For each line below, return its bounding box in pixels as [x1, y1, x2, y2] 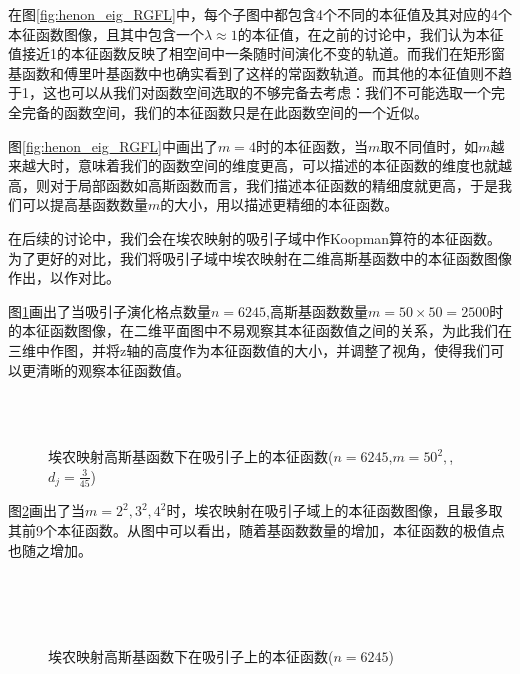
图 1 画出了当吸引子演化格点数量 [8, 300, 211, 321]
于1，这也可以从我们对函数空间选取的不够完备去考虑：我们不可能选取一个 [8, 82, 491, 103]
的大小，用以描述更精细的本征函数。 [160, 194, 399, 215]
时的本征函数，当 [255, 135, 368, 156]
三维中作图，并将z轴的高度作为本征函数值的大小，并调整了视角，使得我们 [8, 339, 491, 360]
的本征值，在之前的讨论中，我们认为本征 [237, 23, 504, 44]
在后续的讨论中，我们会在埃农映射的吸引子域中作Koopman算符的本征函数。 [8, 227, 502, 248]
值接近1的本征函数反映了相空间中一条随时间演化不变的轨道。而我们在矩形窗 [8, 43, 505, 64]
